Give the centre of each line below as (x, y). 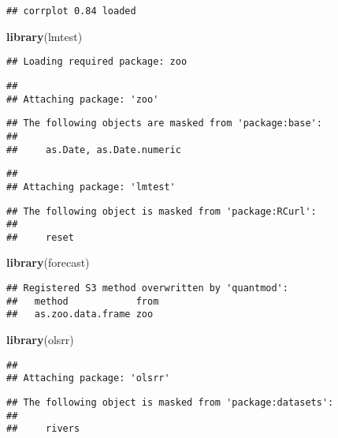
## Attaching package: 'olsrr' (88, 378)
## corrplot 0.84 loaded (71, 11)
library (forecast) (48, 262)
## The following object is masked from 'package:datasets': (170, 402)
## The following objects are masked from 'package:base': (164, 124)
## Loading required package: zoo (97, 62)
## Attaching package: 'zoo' (83, 99)
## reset (40, 237)
